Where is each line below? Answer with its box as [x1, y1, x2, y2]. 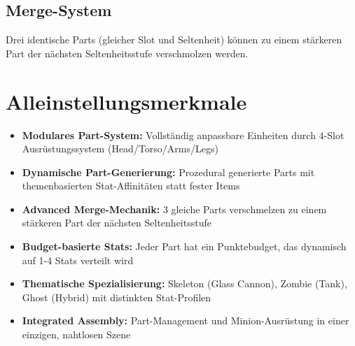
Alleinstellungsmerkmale [6, 87, 247, 115]
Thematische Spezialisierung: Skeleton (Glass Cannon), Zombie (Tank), [22, 276, 347, 291]
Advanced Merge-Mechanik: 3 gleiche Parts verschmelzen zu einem [22, 201, 327, 216]
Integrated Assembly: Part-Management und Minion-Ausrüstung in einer [22, 313, 349, 328]
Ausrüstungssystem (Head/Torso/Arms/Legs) [22, 141, 218, 156]
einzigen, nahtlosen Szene [22, 327, 131, 342]
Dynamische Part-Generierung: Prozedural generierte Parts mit [22, 164, 315, 179]
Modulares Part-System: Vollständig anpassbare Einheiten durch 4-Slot [22, 127, 344, 142]
